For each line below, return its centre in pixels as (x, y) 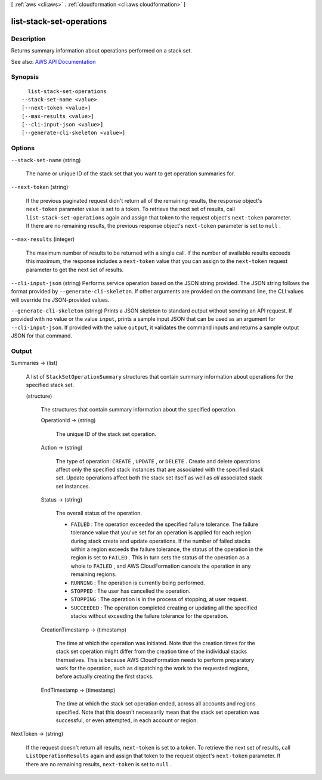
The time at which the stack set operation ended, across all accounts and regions (156, 704)
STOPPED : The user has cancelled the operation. (131, 591)
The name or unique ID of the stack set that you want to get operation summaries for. (131, 174)
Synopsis (25, 77)
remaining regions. (94, 574)
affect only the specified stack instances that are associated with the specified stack (160, 469)
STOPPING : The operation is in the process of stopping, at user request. (159, 599)
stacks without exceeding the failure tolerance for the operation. (150, 616)
